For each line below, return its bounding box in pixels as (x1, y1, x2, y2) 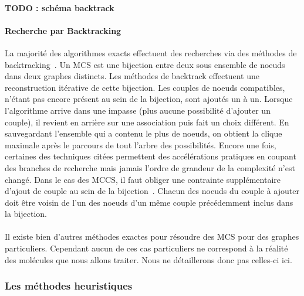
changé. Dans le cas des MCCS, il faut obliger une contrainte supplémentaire (5, 173, 281, 185)
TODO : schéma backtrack (5, 1, 114, 13)
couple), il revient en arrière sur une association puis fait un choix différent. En (5, 115, 289, 128)
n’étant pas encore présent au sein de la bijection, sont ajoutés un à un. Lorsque (5, 93, 293, 105)
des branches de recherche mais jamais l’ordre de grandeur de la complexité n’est (5, 161, 295, 173)
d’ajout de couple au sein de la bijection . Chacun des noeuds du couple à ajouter (5, 185, 299, 197)
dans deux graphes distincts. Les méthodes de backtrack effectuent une (5, 70, 259, 82)
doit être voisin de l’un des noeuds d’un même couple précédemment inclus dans (5, 196, 293, 208)
